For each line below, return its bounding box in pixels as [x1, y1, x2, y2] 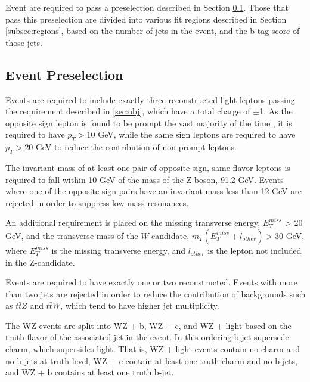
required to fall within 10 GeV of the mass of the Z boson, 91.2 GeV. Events [5, 173, 284, 185]
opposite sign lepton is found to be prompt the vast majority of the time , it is [5, 116, 292, 129]
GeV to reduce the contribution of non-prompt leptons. [35, 141, 237, 153]
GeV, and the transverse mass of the [5, 229, 138, 241]
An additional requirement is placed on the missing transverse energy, [5, 216, 261, 229]
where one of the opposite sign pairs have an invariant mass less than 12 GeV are [5, 185, 302, 197]
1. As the [259, 105, 293, 117]
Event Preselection [5, 65, 123, 83]
